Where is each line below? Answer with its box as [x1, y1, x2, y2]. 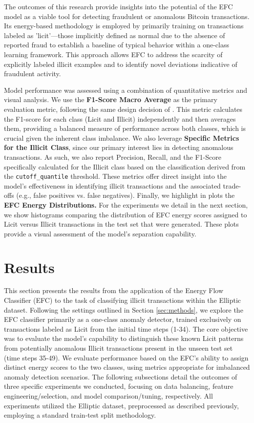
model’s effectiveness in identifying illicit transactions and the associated [4, 180, 221, 190]
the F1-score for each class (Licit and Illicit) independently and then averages [4, 113, 236, 124]
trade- [223, 180, 241, 190]
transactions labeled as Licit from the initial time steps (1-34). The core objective [4, 323, 248, 334]
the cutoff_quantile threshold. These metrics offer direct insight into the [4, 171, 227, 181]
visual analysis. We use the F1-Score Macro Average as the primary [4, 94, 217, 105]
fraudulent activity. [4, 68, 61, 79]
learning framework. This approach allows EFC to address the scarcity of [4, 49, 223, 59]
